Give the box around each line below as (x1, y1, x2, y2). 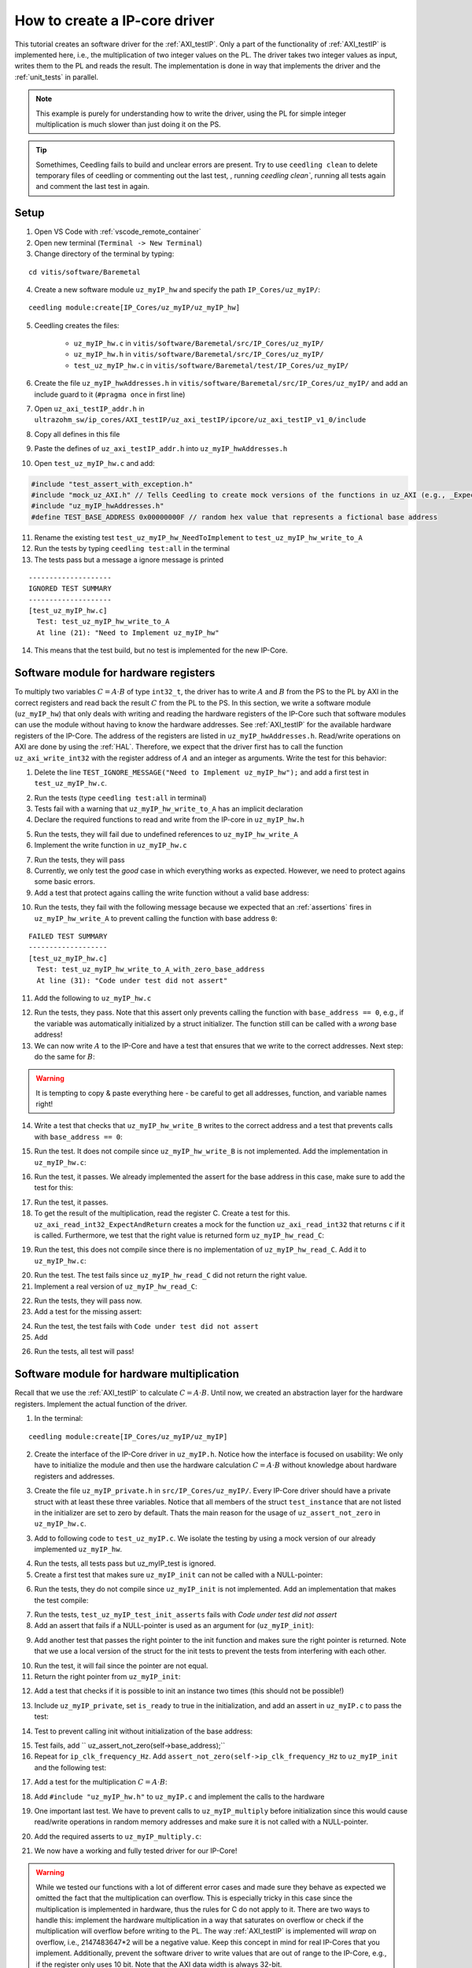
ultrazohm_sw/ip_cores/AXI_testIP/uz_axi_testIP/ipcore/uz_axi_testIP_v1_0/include (34, 416, 367, 424)
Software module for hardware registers (14, 666, 216, 680)
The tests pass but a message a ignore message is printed (34, 555, 224, 564)
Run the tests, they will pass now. (34, 1296, 142, 1305)
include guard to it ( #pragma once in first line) (34, 390, 186, 399)
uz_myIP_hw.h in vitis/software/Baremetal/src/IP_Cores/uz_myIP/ (73, 350, 324, 359)
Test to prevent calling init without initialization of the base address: (34, 1726, 253, 1736)
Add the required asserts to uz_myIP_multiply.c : (34, 1831, 202, 1841)
